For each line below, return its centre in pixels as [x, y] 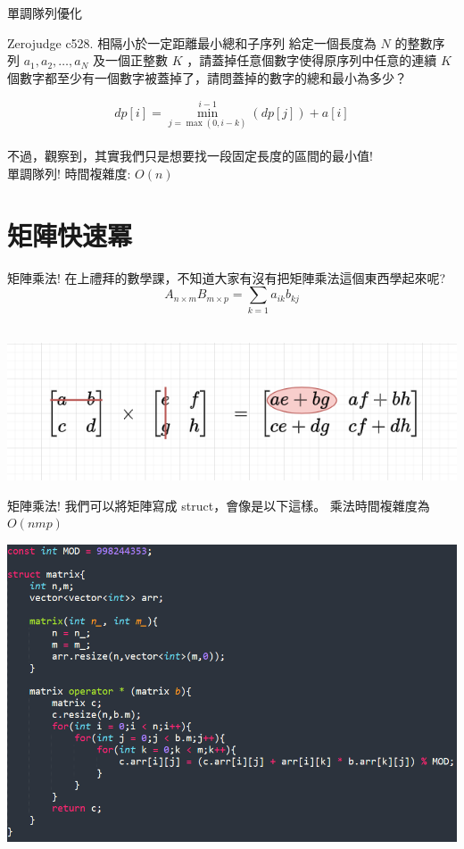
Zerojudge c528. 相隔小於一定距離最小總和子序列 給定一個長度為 [192, 42]
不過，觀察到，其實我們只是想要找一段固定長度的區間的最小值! [190, 156]
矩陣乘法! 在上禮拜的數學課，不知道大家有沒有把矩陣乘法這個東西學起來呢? [227, 277]
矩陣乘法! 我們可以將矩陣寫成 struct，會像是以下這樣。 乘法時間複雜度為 [219, 505]
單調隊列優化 [45, 12]
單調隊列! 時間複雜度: [69, 173]
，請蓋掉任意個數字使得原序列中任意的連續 [312, 60]
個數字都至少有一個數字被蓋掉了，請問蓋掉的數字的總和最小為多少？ [207, 77]
